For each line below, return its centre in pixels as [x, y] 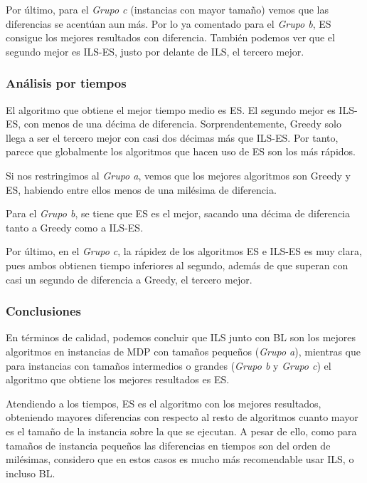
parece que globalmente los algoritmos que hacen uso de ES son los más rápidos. [181, 151]
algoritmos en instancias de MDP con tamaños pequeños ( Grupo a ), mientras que [183, 351]
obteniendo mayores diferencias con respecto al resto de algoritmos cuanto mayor [182, 417]
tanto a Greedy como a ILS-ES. [75, 227]
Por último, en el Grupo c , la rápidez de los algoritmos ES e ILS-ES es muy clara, [184, 251]
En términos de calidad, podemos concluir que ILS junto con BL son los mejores [181, 337]
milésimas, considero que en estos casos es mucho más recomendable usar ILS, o [180, 459]
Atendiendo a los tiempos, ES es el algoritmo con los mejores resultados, [164, 403]
